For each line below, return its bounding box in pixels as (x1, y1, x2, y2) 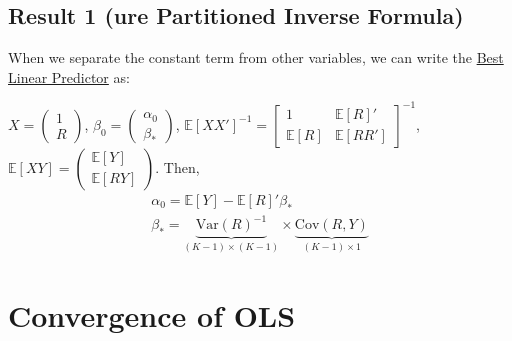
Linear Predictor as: (8, 66, 130, 87)
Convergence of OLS (8, 295, 296, 336)
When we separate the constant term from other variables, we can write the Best (8, 47, 504, 68)
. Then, (155, 156, 200, 177)
